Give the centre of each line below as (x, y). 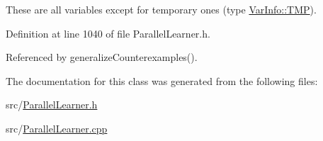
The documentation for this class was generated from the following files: (162, 80)
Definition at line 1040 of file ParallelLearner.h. (108, 33)
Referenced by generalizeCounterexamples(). (102, 57)
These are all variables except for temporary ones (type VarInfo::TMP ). (161, 9)
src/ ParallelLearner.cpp (57, 128)
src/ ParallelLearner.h (52, 105)
